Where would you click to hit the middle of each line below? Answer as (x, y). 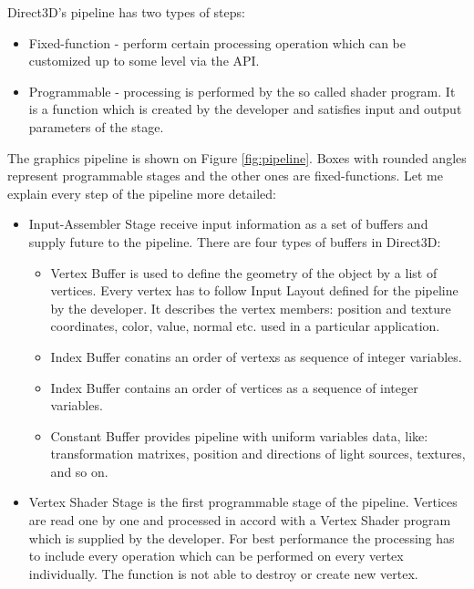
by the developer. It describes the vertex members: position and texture (251, 308)
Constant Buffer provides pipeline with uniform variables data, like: (239, 435)
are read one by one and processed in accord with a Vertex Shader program (240, 520)
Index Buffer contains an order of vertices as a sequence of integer (234, 387)
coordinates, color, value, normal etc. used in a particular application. (245, 326)
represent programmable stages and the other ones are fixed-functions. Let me (225, 176)
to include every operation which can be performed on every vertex (216, 556)
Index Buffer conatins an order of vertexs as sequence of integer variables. (256, 356)
